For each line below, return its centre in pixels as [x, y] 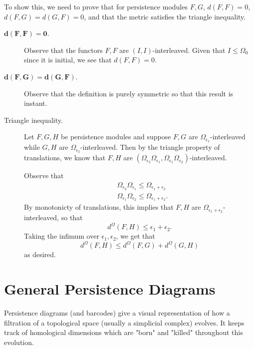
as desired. [40, 254]
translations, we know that [65, 158]
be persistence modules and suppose [116, 137]
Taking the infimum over [62, 236]
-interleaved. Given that [189, 50]
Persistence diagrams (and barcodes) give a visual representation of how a [117, 313]
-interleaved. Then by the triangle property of [150, 147]
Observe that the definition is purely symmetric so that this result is [129, 93]
